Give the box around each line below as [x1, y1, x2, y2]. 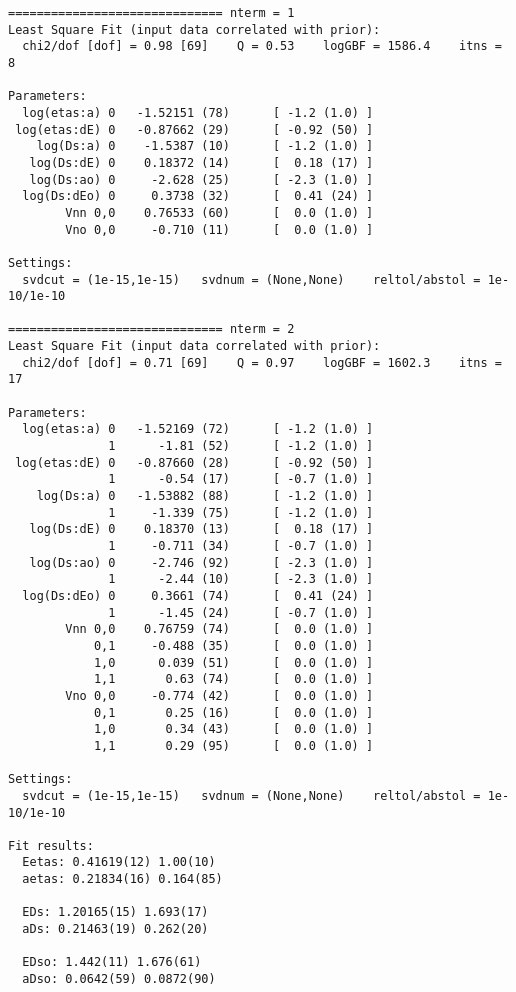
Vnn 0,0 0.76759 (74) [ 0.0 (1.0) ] [65, 622, 374, 637]
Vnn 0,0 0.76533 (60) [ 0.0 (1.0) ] [65, 205, 374, 220]
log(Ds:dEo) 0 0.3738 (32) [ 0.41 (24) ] [22, 189, 374, 204]
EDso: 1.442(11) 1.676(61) [22, 955, 202, 970]
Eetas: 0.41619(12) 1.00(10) [22, 855, 216, 870]
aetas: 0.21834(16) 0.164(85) [22, 872, 223, 887]
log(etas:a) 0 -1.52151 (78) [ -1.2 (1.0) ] [22, 105, 374, 120]
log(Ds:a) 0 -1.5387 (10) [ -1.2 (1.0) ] [36, 139, 374, 154]
